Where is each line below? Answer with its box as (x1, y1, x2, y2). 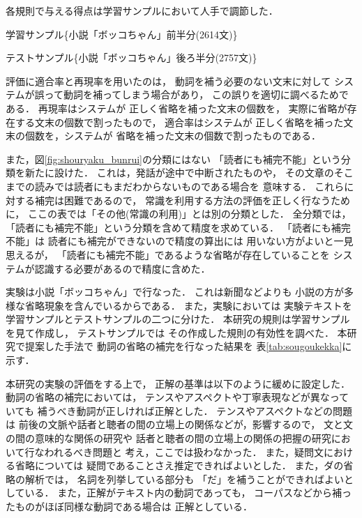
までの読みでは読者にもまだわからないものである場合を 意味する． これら (6, 178, 345, 193)
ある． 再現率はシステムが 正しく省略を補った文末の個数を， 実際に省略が (6, 100, 347, 115)
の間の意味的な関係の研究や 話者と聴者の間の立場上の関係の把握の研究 (6, 431, 331, 445)
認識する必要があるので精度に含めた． (34, 261, 211, 275)
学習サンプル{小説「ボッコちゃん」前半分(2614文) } (6, 26, 238, 41)
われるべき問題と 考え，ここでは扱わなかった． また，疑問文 (44, 444, 324, 459)
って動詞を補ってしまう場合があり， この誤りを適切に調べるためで (44, 87, 349, 102)
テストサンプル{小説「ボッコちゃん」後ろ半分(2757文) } (6, 50, 257, 65)
